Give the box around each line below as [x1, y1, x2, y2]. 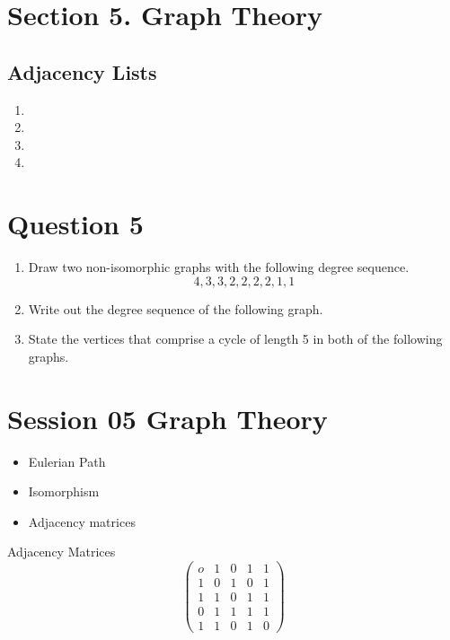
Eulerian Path [28, 452, 106, 470]
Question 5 [7, 206, 144, 242]
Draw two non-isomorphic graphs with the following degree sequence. [28, 258, 410, 276]
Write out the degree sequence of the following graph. [28, 299, 323, 318]
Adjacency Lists [7, 57, 157, 85]
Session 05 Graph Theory [7, 399, 328, 436]
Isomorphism [28, 482, 100, 501]
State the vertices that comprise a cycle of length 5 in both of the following [28, 329, 443, 348]
